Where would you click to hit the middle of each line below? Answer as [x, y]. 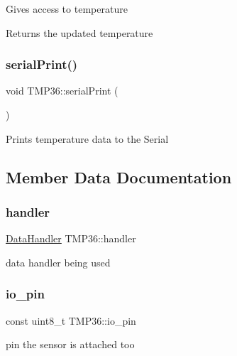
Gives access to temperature [67, 9]
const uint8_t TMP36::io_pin [71, 320]
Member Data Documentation [119, 177]
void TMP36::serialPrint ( [62, 91]
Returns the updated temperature [79, 32]
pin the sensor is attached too [70, 344]
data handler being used [58, 262]
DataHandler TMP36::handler [71, 238]
